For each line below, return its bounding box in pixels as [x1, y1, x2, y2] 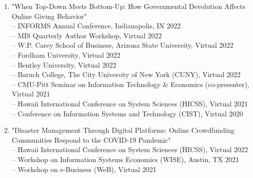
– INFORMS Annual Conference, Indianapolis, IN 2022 [11, 20, 181, 31]
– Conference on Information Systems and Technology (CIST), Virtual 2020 [11, 108, 244, 118]
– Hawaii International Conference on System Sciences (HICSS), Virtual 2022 [11, 144, 248, 155]
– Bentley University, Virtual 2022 [11, 59, 117, 70]
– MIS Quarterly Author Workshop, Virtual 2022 [11, 30, 162, 40]
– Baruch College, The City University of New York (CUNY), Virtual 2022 [11, 69, 241, 80]
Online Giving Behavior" [11, 10, 87, 21]
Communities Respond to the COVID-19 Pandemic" [11, 134, 171, 145]
